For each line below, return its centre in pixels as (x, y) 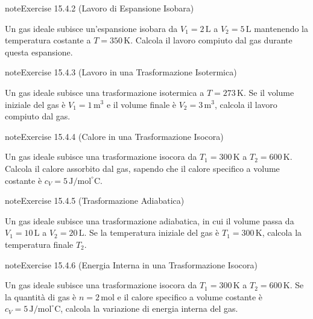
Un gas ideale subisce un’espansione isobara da (91, 28)
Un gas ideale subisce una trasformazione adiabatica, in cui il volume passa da (150, 220)
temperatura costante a (48, 40)
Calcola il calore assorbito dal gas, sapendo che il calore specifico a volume (142, 168)
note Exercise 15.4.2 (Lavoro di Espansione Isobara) (100, 8)
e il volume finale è (141, 104)
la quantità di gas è (41, 296)
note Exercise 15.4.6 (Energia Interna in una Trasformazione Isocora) (131, 264)
